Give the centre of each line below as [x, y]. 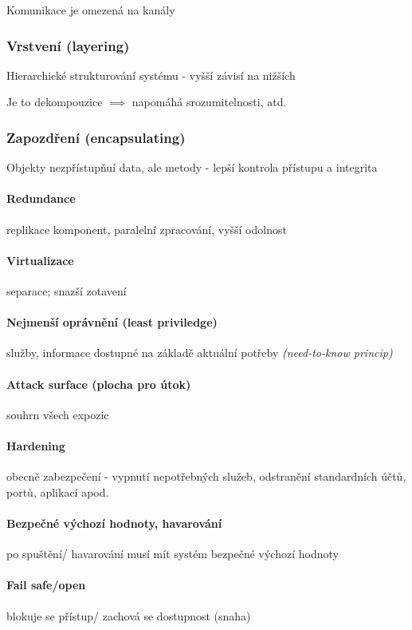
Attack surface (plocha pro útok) [99, 384]
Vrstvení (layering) [68, 45]
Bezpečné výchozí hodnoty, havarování [114, 523]
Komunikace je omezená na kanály [91, 10]
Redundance [41, 198]
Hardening [36, 445]
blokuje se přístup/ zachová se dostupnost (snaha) [129, 615]
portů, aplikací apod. [58, 491]
